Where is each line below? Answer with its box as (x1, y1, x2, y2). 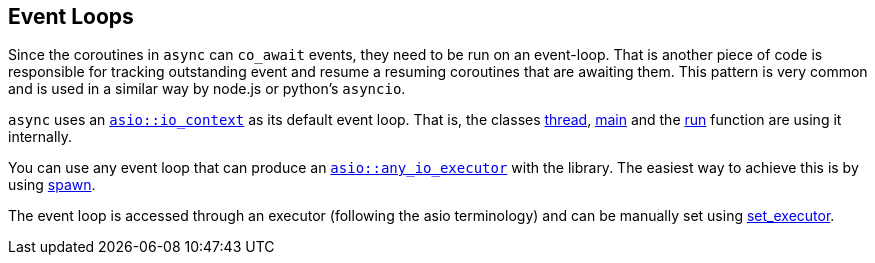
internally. (8, 128, 73, 146)
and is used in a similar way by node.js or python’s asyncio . (8, 80, 406, 98)
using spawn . (8, 176, 96, 194)
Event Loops (8, 4, 134, 29)
